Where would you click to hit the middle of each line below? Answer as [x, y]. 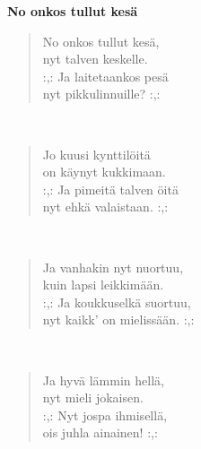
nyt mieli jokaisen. [93, 397]
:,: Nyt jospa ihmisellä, [105, 414]
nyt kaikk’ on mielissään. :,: [118, 319]
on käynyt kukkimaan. [104, 172]
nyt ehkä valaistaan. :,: [105, 207]
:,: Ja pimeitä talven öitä [110, 189]
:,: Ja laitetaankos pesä [105, 76]
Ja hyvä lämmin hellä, [103, 380]
